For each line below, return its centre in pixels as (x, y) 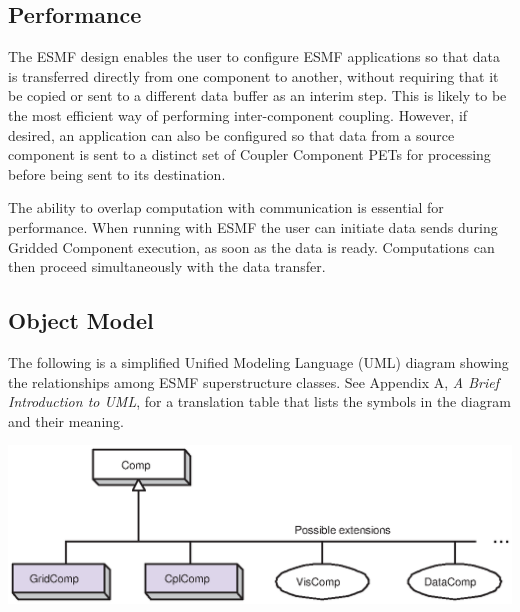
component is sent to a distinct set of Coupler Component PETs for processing (249, 154)
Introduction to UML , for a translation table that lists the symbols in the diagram (259, 401)
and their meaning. (66, 420)
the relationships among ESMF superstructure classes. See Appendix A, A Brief (254, 381)
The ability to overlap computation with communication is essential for (226, 207)
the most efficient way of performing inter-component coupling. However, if (238, 114)
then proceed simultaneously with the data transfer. (167, 266)
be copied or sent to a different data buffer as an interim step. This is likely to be (257, 95)
